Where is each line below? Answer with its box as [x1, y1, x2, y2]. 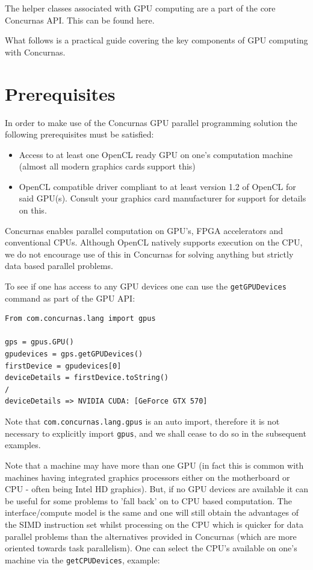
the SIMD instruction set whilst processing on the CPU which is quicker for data [5, 518, 304, 530]
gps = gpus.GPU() [5, 338, 74, 347]
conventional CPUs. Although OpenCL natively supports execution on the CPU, [5, 236, 303, 249]
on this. [19, 204, 47, 217]
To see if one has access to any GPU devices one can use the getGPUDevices [5, 280, 287, 293]
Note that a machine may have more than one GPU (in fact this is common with [5, 458, 304, 471]
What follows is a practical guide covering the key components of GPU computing [5, 34, 308, 46]
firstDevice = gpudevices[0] [5, 361, 122, 370]
